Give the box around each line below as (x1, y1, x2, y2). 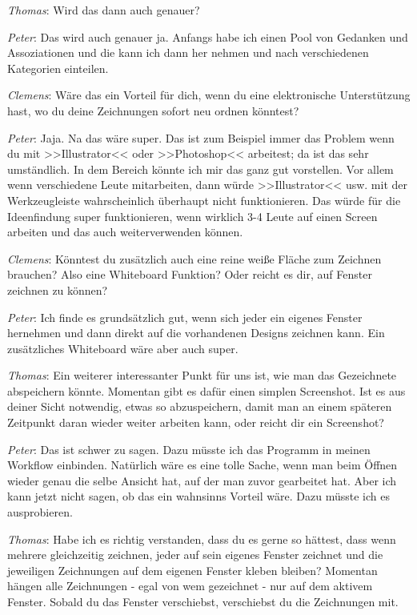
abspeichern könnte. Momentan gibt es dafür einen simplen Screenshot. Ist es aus (7, 382, 406, 399)
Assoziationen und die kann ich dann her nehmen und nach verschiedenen (7, 44, 369, 61)
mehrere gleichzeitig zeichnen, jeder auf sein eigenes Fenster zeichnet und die (7, 546, 383, 563)
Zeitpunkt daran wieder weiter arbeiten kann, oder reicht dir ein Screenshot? (7, 414, 384, 431)
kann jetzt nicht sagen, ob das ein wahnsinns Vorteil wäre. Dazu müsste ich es (7, 488, 390, 504)
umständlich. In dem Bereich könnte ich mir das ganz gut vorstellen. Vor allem (7, 160, 394, 177)
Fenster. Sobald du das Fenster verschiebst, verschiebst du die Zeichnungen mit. (7, 593, 399, 609)
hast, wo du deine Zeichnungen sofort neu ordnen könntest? (7, 102, 299, 119)
